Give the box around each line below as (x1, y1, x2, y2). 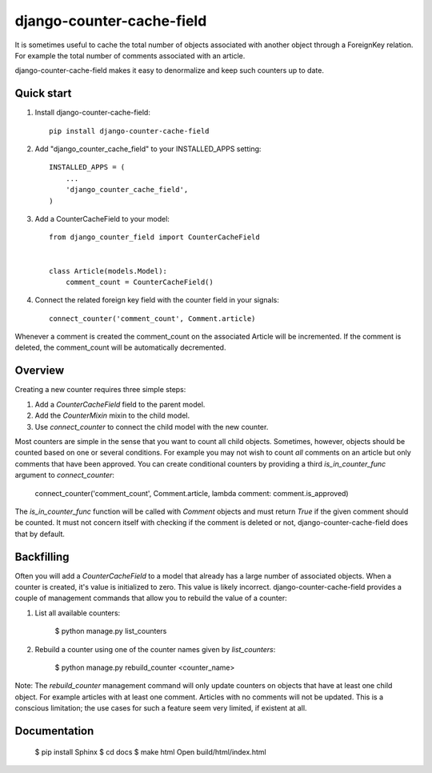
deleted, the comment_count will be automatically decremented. (14, 342, 226, 352)
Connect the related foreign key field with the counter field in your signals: (34, 295, 279, 305)
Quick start (14, 86, 72, 100)
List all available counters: (34, 608, 121, 618)
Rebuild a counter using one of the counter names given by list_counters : (34, 644, 276, 654)
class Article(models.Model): (49, 266, 168, 275)
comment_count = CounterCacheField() (65, 277, 214, 286)
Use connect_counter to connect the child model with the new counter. (34, 422, 269, 431)
